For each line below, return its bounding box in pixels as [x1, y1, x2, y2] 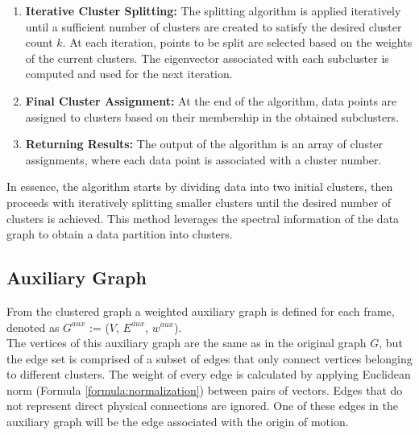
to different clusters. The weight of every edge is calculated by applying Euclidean [6, 366, 411, 383]
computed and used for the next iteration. [25, 65, 233, 82]
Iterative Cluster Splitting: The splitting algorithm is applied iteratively [25, 2, 401, 19]
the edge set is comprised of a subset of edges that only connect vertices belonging [6, 350, 413, 367]
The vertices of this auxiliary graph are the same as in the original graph [6, 334, 367, 351]
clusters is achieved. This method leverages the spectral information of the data [6, 209, 400, 226]
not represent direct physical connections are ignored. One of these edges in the [6, 397, 398, 414]
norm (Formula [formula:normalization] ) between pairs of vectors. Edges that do [6, 381, 403, 398]
